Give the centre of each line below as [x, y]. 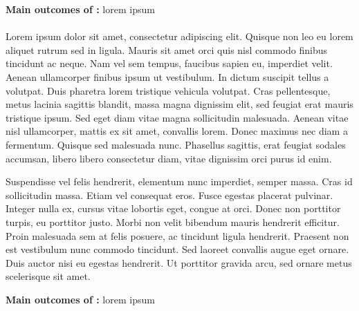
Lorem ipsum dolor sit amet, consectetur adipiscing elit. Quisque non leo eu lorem [179, 36]
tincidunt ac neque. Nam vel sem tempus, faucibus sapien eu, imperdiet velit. [169, 63]
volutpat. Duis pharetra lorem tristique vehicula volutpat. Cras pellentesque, [168, 90]
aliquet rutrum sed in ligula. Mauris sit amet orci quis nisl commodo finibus [166, 49]
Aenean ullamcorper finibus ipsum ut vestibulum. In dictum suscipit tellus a [167, 76]
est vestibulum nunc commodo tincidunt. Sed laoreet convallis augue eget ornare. [177, 249]
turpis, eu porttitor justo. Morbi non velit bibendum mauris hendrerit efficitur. [173, 222]
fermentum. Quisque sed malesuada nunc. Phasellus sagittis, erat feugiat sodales [176, 144]
